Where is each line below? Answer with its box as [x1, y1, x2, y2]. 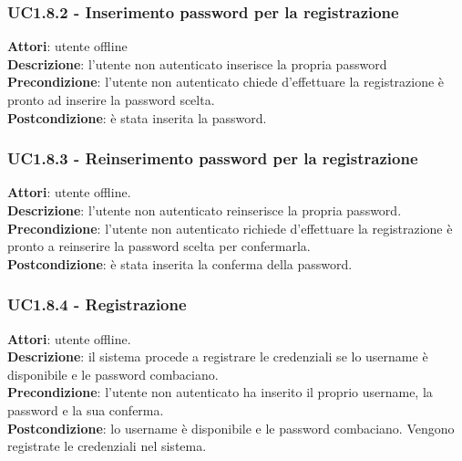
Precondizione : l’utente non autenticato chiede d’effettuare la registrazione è [7, 72, 445, 91]
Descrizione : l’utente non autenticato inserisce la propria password [7, 54, 387, 73]
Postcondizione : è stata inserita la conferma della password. [7, 254, 353, 273]
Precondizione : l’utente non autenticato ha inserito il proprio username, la [7, 382, 433, 402]
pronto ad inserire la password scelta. [7, 90, 215, 109]
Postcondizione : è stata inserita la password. [7, 108, 267, 127]
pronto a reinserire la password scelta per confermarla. [7, 236, 311, 256]
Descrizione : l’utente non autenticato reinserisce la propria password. [7, 201, 402, 219]
